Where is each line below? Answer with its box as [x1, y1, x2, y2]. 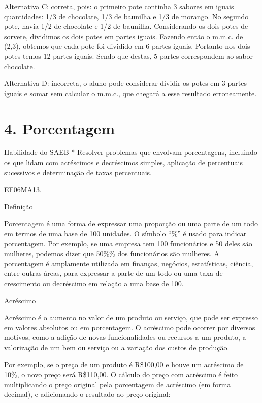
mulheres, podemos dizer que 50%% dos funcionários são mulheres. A [4, 248, 220, 259]
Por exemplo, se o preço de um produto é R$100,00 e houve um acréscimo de [4, 359, 244, 369]
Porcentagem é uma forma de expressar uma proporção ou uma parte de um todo [4, 218, 258, 229]
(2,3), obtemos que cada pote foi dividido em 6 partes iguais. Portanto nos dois [4, 41, 250, 51]
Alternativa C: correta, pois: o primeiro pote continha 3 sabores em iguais [4, 1, 234, 11]
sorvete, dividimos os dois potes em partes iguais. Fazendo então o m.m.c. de [4, 30, 243, 41]
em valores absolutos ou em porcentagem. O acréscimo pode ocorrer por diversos [4, 322, 255, 332]
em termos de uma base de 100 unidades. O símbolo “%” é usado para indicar [4, 228, 247, 239]
